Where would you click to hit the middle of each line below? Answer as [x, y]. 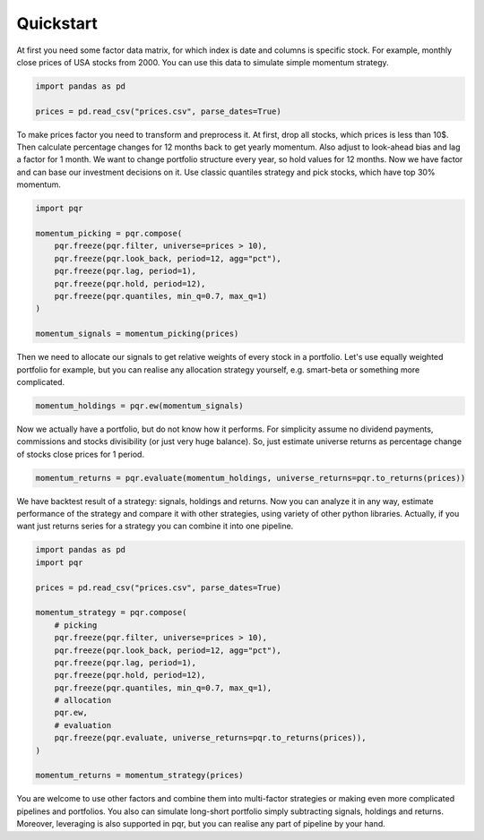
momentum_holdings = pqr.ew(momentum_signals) [139, 406]
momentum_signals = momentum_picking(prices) [137, 334]
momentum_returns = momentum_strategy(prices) [139, 776]
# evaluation [83, 725]
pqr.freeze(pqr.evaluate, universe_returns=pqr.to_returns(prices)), [210, 738]
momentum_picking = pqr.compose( [109, 234]
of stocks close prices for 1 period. [81, 454]
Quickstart [57, 23]
